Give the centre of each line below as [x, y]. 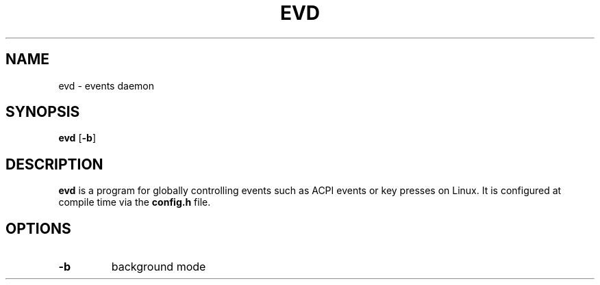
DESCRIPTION [54, 164]
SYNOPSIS [43, 112]
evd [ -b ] [77, 138]
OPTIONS [38, 228]
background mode [159, 267]
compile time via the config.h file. [135, 202]
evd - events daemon [106, 85]
